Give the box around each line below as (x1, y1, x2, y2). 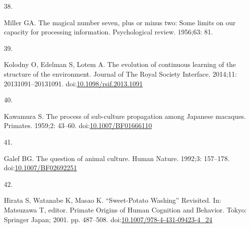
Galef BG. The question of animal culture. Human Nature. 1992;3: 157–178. (4, 153, 230, 163)
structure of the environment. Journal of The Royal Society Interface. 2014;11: (4, 68, 237, 79)
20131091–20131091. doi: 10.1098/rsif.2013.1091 (4, 78, 143, 88)
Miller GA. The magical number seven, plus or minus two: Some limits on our (4, 17, 236, 27)
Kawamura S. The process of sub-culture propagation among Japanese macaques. (4, 111, 246, 121)
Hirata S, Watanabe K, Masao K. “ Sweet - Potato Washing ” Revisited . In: (4, 195, 221, 205)
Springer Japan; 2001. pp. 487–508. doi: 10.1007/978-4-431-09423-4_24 (4, 214, 213, 224)
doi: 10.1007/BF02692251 (4, 163, 77, 173)
